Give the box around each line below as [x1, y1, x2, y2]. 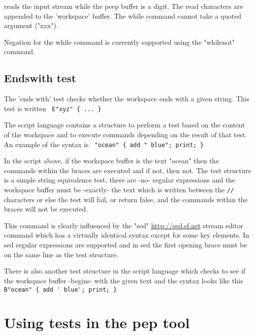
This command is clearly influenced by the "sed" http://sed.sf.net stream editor [4, 220, 243, 230]
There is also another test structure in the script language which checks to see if [4, 266, 246, 276]
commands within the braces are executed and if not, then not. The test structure [4, 165, 252, 175]
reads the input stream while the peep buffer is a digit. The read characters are [4, 1, 243, 11]
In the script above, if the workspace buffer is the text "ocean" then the [4, 155, 219, 166]
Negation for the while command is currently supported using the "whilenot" [4, 36, 235, 47]
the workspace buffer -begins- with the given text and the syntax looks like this [4, 275, 243, 285]
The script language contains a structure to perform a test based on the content [4, 120, 245, 130]
